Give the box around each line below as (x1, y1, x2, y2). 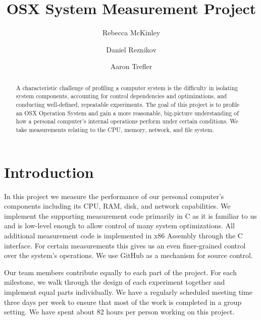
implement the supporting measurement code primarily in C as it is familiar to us (4, 210, 257, 221)
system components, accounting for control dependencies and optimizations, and (16, 92, 227, 100)
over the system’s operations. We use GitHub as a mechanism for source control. (4, 250, 253, 261)
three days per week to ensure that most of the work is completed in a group (4, 296, 242, 307)
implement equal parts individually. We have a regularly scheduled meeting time (4, 286, 252, 297)
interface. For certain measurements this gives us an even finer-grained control (4, 240, 246, 250)
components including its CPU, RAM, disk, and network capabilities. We (4, 201, 231, 211)
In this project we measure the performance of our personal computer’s (4, 190, 224, 201)
